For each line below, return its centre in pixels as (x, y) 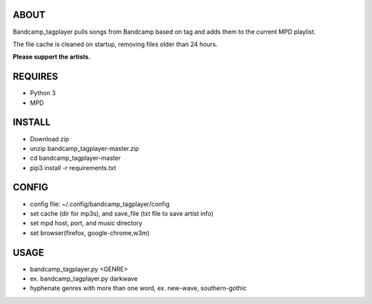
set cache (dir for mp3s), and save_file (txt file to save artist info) (122, 213)
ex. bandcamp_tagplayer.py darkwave (84, 278)
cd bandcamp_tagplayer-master (75, 158)
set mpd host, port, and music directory (86, 223)
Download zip (49, 139)
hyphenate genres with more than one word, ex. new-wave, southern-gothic (138, 288)
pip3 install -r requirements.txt (73, 168)
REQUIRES (35, 77)
